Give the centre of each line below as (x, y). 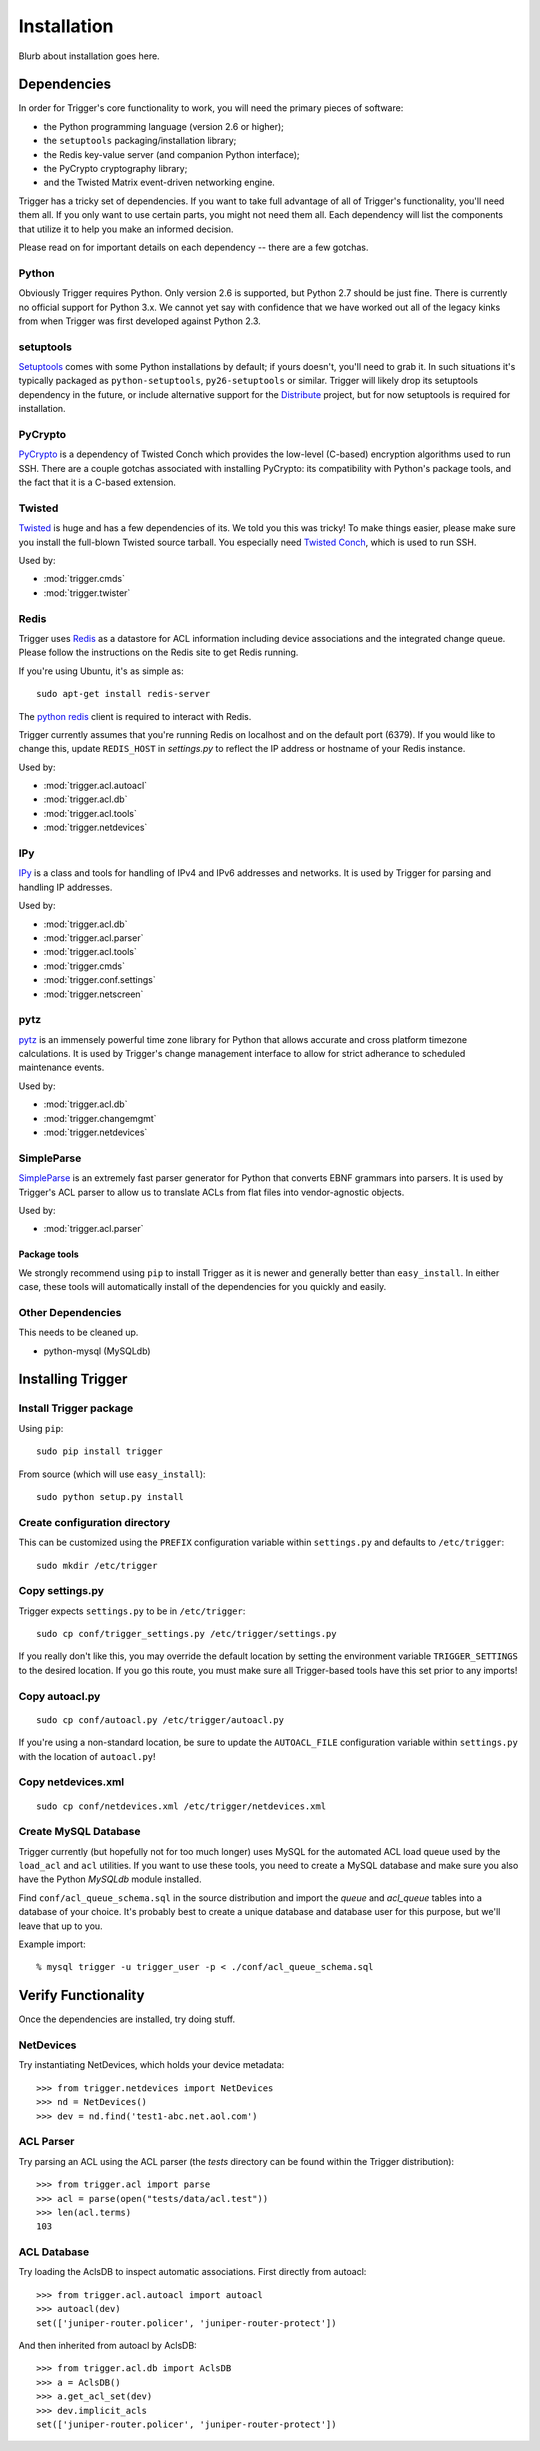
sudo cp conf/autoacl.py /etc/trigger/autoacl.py (160, 1719)
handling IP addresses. (65, 887)
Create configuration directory (94, 1522)
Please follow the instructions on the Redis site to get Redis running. (158, 652)
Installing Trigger (73, 1379)
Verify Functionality (81, 1995)
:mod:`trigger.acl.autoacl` (95, 786)
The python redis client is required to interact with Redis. (135, 716)
